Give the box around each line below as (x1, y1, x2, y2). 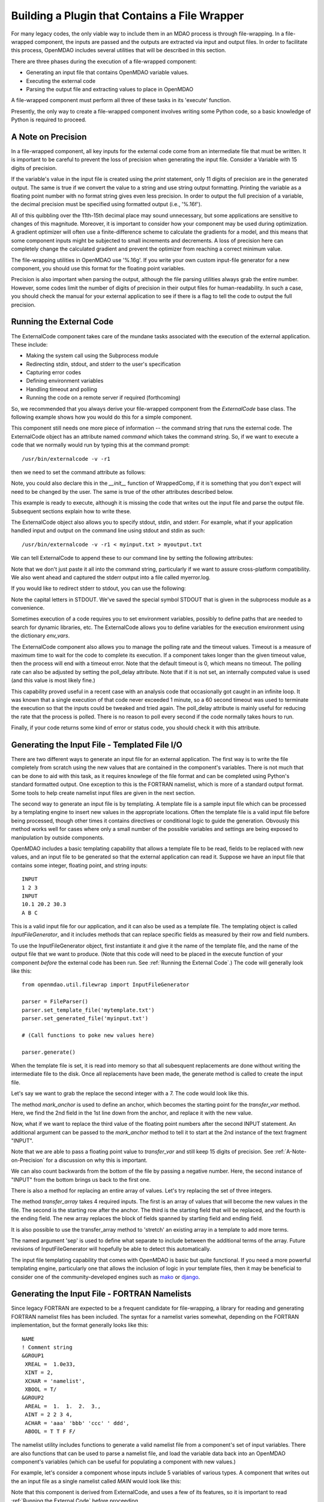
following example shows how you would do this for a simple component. (11, 413, 193, 421)
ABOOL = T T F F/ (25, 1428, 76, 1435)
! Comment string (22, 1344, 73, 1351)
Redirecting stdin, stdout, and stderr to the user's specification (26, 360, 181, 368)
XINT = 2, (25, 1369, 54, 1376)
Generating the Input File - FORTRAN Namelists (11, 1289, 192, 1299)
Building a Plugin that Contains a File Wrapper (11, 9, 244, 22)
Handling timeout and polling (26, 385, 97, 393)
